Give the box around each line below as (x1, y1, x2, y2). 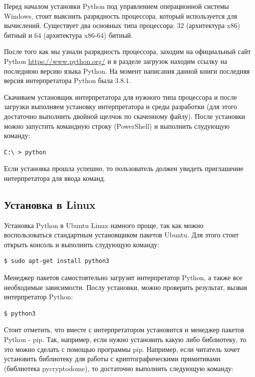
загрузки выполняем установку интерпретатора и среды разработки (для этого (4, 101, 237, 112)
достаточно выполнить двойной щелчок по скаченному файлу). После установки (4, 111, 245, 121)
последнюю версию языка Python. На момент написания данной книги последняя (4, 65, 250, 76)
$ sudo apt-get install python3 (4, 258, 109, 265)
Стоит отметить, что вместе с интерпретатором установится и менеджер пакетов (4, 324, 244, 335)
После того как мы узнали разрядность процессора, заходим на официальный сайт (4, 46, 251, 57)
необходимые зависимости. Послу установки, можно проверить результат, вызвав (4, 282, 247, 292)
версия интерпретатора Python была (4, 75, 113, 86)
